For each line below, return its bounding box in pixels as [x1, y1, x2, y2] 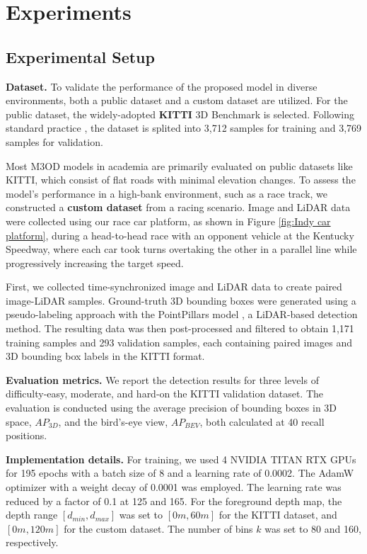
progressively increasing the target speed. [6, 255, 184, 270]
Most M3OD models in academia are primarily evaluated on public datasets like [6, 158, 353, 173]
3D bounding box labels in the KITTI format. [6, 349, 205, 363]
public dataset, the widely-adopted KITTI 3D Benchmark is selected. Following [6, 106, 354, 121]
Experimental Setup [6, 45, 155, 67]
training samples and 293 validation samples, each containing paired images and [6, 334, 353, 349]
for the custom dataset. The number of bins [64, 521, 253, 536]
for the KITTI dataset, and [219, 507, 337, 522]
